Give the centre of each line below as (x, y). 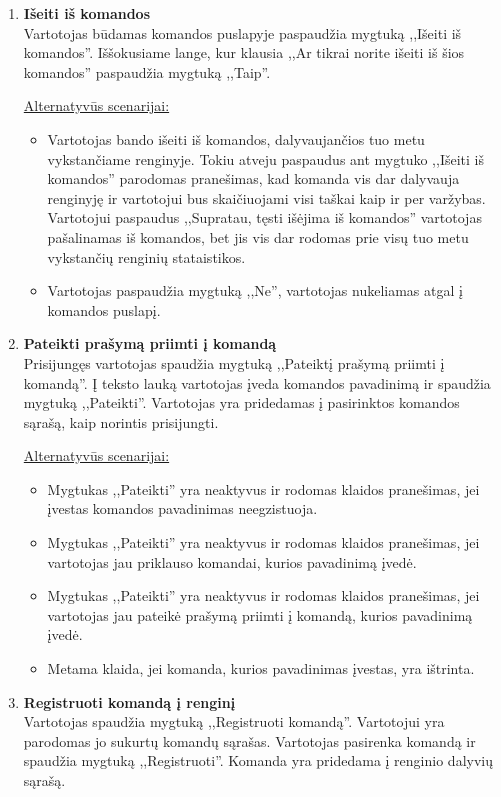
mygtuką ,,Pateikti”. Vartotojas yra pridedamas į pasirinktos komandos (241, 402)
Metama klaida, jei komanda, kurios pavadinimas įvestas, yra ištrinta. (261, 668)
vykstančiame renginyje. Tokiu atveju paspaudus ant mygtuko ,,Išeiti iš (265, 158)
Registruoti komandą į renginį (129, 701)
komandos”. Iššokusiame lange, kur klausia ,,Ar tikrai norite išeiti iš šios (244, 52)
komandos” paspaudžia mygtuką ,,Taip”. (147, 71)
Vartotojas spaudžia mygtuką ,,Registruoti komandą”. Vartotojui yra (234, 721)
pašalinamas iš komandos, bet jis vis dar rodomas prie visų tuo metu (258, 236)
